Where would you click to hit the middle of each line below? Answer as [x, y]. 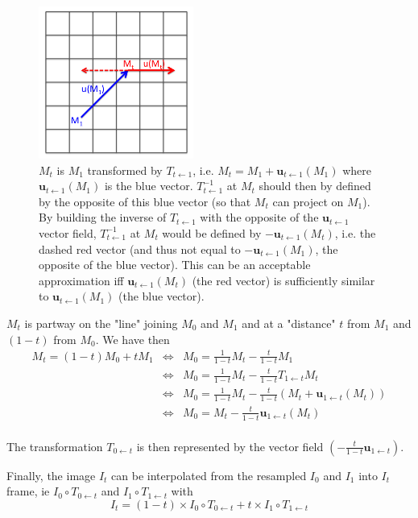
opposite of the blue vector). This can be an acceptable [175, 265]
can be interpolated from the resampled [209, 475]
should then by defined [315, 186]
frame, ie [28, 491]
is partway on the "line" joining [101, 323]
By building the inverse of [103, 217]
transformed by [125, 170]
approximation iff [81, 280]
